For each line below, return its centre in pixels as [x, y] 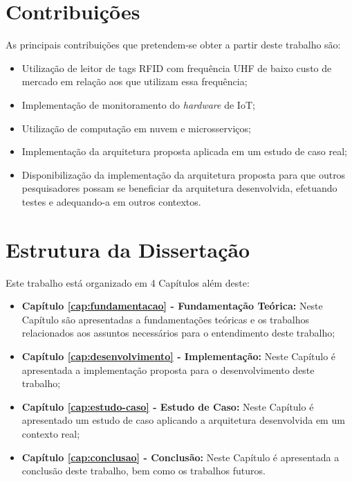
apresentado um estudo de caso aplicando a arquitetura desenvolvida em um [183, 420]
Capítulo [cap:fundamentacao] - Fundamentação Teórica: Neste [172, 306]
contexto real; [51, 433]
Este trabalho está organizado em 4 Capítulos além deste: [128, 282]
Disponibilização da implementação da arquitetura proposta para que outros [184, 174]
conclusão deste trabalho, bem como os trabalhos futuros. [143, 471]
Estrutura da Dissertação [128, 249]
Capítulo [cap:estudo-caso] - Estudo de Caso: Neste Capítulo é [168, 406]
